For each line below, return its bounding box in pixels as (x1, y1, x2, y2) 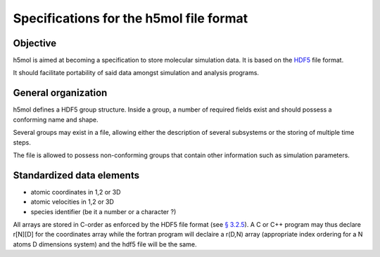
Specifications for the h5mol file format (13, 11, 248, 26)
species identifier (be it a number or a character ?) (30, 207, 177, 216)
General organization (13, 87, 108, 99)
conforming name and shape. (13, 115, 99, 124)
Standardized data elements (13, 169, 140, 181)
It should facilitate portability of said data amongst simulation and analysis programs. (13, 69, 260, 77)
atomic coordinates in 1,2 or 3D (30, 187, 121, 196)
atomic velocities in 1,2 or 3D (30, 197, 114, 206)
